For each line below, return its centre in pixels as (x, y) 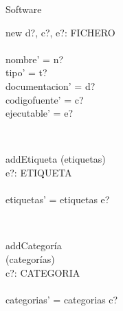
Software (24, 9)
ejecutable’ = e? (39, 113)
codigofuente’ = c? (45, 99)
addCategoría (34, 245)
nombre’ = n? (35, 59)
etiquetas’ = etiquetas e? (58, 199)
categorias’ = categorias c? (62, 299)
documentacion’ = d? (51, 85)
